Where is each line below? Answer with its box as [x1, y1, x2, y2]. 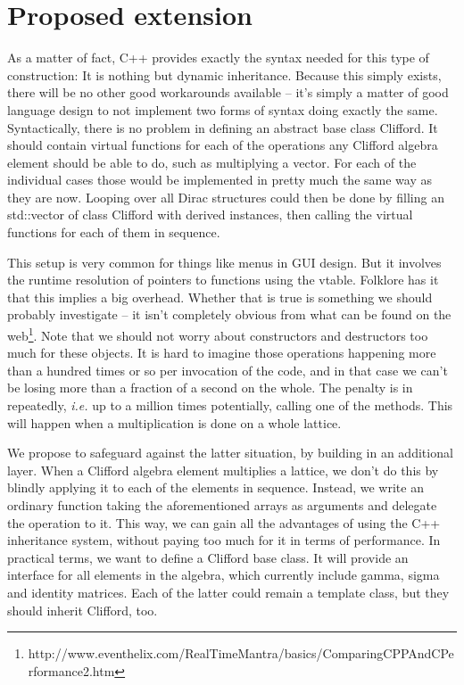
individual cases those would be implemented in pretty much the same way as [7, 170, 432, 189]
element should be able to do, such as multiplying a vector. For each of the [7, 153, 417, 171]
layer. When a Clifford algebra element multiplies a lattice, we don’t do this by [7, 460, 439, 479]
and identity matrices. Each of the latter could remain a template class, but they [7, 583, 450, 601]
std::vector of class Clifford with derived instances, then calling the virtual [7, 205, 413, 224]
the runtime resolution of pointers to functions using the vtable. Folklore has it [7, 270, 439, 289]
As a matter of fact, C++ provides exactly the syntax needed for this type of [7, 48, 429, 67]
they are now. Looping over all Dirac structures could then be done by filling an [7, 187, 444, 206]
